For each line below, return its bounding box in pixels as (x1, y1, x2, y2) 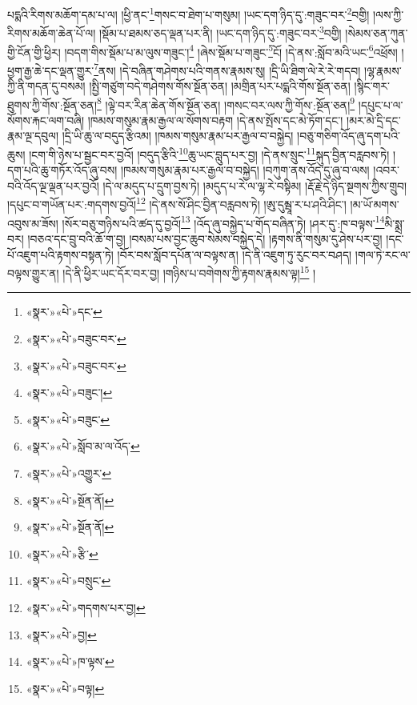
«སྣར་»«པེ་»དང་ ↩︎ (26, 303, 102, 320)
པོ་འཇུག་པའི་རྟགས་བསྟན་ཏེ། (7, 246, 114, 262)
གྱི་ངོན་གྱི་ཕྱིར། (7, 43, 61, 60)
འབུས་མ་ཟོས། (7, 214, 58, 231)
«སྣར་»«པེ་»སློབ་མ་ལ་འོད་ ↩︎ (26, 438, 140, 455)
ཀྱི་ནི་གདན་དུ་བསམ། (7, 78, 86, 94)
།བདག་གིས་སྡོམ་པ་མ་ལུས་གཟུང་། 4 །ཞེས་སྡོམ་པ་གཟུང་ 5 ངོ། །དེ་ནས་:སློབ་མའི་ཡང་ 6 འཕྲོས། (64, 41, 398, 60)
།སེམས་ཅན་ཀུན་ (345, 24, 408, 41)
